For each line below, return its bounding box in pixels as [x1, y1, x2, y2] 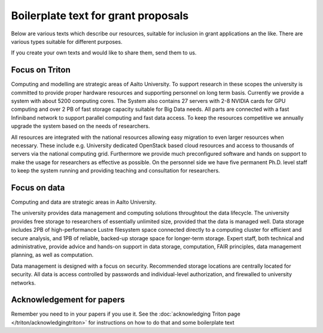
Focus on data [11, 183, 65, 193]
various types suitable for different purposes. [11, 38, 123, 45]
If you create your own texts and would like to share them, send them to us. [11, 49, 197, 56]
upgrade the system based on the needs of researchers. [11, 123, 150, 130]
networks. [11, 279, 36, 286]
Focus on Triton [11, 65, 71, 75]
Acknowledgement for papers [11, 295, 125, 305]
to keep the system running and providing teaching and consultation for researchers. [11, 167, 221, 174]
